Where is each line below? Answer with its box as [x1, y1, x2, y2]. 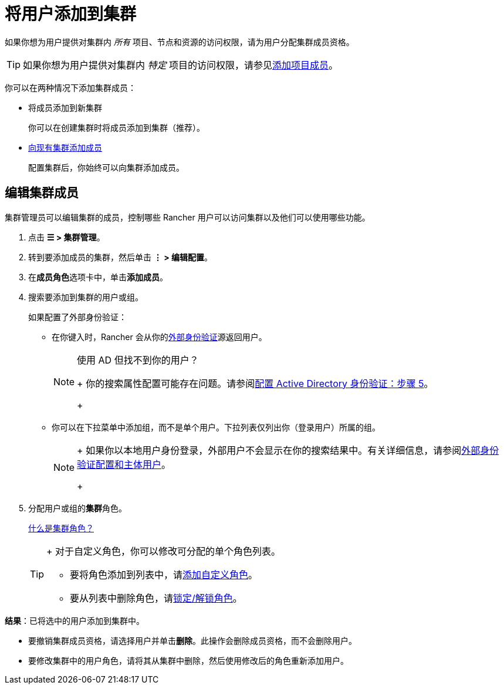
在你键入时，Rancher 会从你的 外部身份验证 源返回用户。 [52, 331, 267, 342]
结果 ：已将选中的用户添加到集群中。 [5, 615, 144, 626]
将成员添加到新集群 [28, 102, 102, 113]
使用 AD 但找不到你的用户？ [77, 354, 199, 366]
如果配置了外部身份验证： [28, 311, 127, 322]
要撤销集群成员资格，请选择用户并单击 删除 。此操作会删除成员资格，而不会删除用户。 [28, 635, 357, 646]
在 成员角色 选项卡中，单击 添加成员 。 [28, 271, 168, 282]
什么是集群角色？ [28, 522, 94, 533]
